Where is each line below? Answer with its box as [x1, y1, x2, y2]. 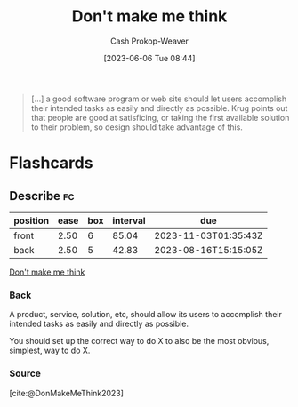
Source [9, 367, 42, 379]
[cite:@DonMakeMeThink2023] [9, 387, 125, 398]
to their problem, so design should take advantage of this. [30, 122, 243, 132]
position [13, 214, 50, 227]
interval [112, 214, 146, 227]
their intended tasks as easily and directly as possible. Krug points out [30, 102, 288, 113]
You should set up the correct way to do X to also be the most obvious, [9, 336, 270, 347]
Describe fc [9, 188, 75, 203]
